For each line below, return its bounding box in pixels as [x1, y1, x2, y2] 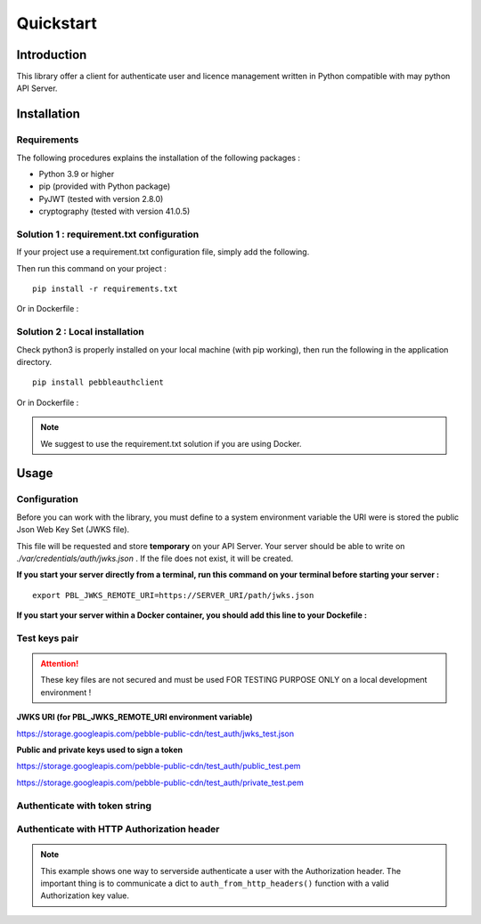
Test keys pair [16, 632, 79, 644]
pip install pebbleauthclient [32, 377, 165, 387]
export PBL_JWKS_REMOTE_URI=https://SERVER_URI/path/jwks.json [32, 590, 314, 600]
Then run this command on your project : [16, 263, 167, 273]
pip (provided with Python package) [38, 181, 171, 191]
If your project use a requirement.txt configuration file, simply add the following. [16, 247, 310, 257]
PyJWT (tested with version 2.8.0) [38, 193, 164, 204]
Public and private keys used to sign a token [16, 744, 183, 755]
